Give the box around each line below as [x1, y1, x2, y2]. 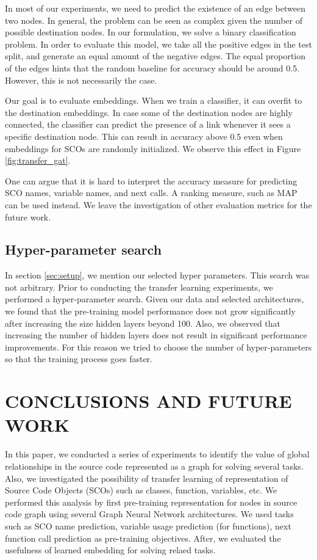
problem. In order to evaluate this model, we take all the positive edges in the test [5, 37, 312, 50]
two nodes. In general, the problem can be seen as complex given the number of [5, 13, 302, 26]
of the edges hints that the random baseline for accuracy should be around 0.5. [5, 61, 300, 74]
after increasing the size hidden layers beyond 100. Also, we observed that [5, 316, 281, 329]
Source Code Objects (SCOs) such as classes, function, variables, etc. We [5, 484, 277, 496]
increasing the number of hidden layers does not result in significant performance [5, 329, 307, 341]
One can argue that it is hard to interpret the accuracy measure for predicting [5, 174, 297, 187]
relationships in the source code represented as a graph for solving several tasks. [5, 459, 304, 472]
